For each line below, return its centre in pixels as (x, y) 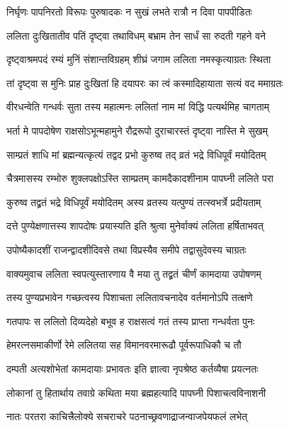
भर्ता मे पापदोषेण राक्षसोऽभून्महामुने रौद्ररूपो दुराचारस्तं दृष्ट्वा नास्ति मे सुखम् (137, 130)
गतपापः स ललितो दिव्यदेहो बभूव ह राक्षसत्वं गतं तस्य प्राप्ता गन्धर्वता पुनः (131, 321)
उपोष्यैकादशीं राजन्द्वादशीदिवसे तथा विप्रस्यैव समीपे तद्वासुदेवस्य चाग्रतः (126, 249)
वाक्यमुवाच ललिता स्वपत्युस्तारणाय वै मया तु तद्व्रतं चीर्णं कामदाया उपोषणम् (134, 273)
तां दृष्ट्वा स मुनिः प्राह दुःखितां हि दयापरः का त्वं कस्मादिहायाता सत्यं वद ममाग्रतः (145, 83)
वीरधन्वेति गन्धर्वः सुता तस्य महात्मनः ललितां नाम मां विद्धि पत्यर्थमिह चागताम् (138, 107)
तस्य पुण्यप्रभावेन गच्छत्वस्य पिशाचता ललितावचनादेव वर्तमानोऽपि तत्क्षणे (130, 297)
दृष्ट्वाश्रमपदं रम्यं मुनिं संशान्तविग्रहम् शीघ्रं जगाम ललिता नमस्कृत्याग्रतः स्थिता (139, 59)
